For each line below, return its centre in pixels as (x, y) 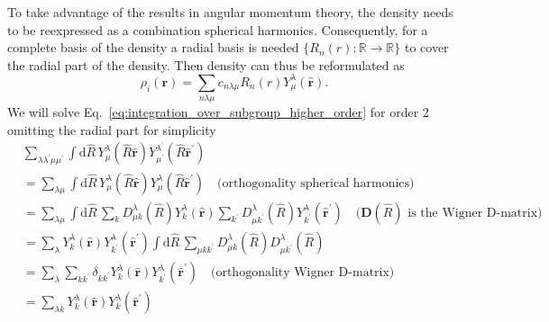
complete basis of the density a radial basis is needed (153, 47)
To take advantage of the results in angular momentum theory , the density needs (230, 12)
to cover (426, 47)
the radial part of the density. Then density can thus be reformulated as (206, 64)
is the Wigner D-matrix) (475, 213)
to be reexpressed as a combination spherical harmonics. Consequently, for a (218, 29)
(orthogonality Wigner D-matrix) (302, 273)
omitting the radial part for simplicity (112, 129)
